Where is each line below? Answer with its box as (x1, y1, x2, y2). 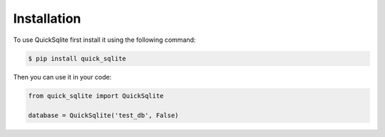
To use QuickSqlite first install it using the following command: (13, 35, 196, 44)
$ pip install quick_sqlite (28, 54, 126, 62)
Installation (13, 11, 81, 26)
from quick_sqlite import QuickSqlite (28, 92, 164, 99)
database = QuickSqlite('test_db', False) (28, 111, 179, 120)
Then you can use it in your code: (13, 72, 112, 81)
